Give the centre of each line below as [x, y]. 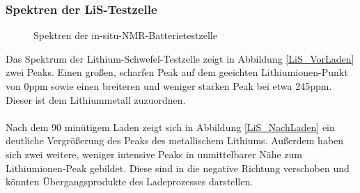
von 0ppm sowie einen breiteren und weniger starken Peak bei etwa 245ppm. [169, 86]
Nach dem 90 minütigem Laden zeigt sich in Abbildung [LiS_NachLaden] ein [170, 126]
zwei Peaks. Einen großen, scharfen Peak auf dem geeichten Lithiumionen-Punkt [177, 72]
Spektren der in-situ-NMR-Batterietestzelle [125, 35]
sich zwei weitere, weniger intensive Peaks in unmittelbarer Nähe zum [154, 154]
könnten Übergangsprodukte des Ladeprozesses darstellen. [130, 182]
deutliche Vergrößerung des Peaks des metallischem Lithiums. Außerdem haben [175, 140]
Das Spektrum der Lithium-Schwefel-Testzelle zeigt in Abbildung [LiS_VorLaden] [180, 58]
